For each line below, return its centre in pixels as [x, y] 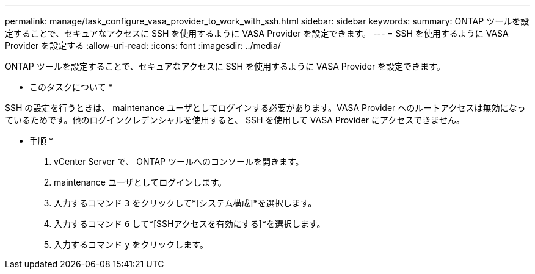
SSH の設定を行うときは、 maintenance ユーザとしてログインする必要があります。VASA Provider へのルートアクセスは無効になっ [265, 108]
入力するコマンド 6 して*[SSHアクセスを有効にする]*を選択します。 [190, 224]
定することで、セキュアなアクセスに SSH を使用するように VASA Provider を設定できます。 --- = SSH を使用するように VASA [257, 33]
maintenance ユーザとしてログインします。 [140, 182]
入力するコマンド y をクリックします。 [131, 244]
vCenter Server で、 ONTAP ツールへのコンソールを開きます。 [179, 161]
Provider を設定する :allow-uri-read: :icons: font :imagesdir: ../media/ [143, 45]
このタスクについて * [71, 87]
